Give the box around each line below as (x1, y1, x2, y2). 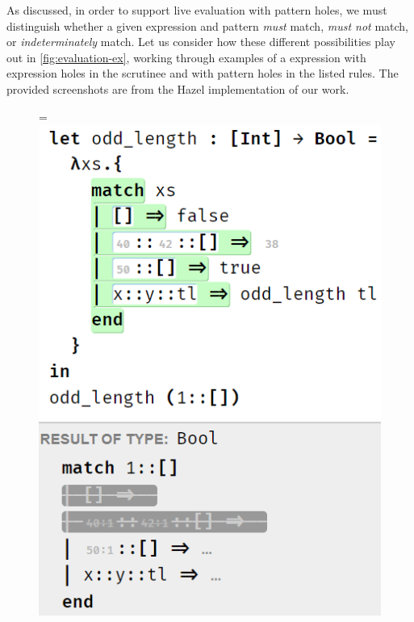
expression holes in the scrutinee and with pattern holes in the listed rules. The (6, 65, 399, 82)
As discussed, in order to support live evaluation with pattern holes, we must (6, 2, 387, 18)
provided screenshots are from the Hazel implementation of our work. (6, 80, 349, 97)
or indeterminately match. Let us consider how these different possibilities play (6, 33, 395, 50)
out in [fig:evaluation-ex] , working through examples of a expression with (6, 48, 366, 65)
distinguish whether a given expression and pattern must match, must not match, (6, 17, 409, 34)
